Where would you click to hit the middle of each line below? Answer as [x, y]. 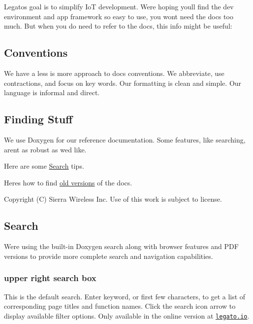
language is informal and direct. [52, 92]
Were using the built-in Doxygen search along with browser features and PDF [121, 246]
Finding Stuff [38, 119]
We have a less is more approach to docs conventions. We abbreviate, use [114, 73]
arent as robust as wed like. [45, 149]
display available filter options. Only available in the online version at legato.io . [127, 315]
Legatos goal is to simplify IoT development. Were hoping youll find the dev [119, 6]
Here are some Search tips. [44, 166]
